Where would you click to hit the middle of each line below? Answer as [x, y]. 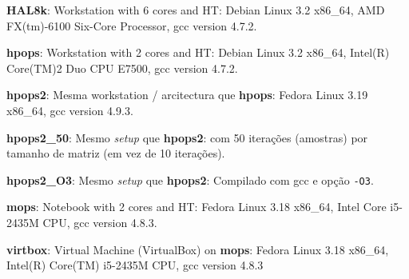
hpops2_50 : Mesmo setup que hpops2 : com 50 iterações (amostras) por [187, 137]
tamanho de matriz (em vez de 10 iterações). [116, 153]
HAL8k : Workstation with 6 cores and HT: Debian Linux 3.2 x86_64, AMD [196, 10]
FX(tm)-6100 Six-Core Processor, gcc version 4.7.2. [132, 25]
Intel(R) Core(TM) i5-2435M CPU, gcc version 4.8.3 [135, 265]
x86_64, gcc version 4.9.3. [70, 110]
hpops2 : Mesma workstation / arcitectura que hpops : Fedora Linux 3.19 [187, 95]
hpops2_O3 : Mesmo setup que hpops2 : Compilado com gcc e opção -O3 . [190, 179]
